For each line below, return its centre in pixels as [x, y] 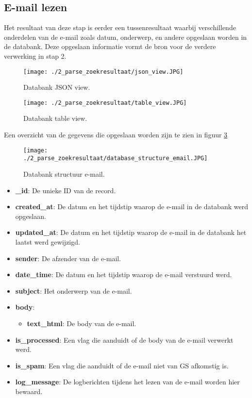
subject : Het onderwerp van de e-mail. [74, 290]
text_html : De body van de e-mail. [82, 323]
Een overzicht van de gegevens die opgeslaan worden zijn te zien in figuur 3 [116, 135]
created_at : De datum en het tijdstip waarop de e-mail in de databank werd [132, 207]
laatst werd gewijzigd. [48, 241]
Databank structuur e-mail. [64, 174]
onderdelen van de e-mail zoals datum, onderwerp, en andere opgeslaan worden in [126, 37]
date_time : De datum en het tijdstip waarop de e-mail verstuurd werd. [124, 274]
